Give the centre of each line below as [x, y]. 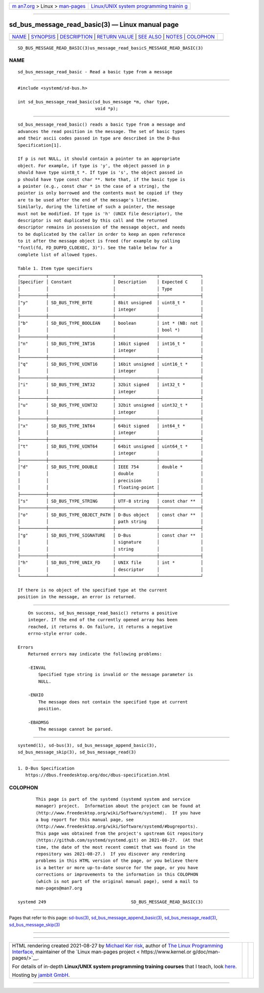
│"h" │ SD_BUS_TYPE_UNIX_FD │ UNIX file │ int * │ [110, 563]
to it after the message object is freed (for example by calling [99, 241]
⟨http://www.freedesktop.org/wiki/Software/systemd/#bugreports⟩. [117, 826]
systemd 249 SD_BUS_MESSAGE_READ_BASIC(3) [110, 902]
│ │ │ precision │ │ [110, 480]
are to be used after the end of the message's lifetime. [89, 200]
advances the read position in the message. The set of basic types [101, 131]
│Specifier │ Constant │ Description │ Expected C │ [110, 282]
